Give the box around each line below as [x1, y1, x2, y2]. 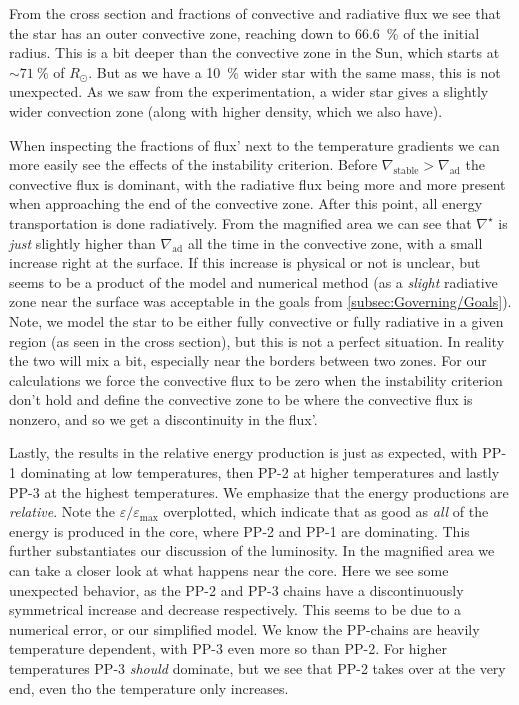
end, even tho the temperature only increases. [9, 677, 289, 698]
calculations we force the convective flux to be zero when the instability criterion [9, 369, 503, 390]
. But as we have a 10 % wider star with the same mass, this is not [88, 61, 501, 82]
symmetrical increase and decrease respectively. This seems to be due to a [9, 599, 462, 620]
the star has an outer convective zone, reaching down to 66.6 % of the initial [9, 22, 480, 43]
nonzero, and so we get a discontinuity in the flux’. [9, 408, 318, 429]
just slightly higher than [9, 232, 156, 253]
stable [393, 165, 419, 176]
